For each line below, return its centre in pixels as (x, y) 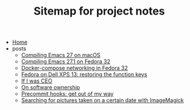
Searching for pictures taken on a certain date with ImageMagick (102, 100)
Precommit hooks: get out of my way (67, 94)
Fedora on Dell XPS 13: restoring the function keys (84, 75)
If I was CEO (37, 81)
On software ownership (51, 88)
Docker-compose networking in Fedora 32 (74, 68)
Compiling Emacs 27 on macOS (61, 55)
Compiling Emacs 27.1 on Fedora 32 (66, 61)
